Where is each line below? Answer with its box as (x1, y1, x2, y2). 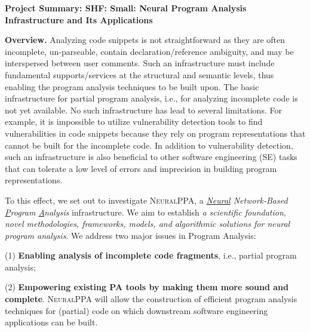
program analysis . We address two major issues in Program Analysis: (5, 229, 256, 241)
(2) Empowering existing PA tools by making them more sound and (5, 281, 288, 293)
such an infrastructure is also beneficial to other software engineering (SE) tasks (5, 150, 297, 163)
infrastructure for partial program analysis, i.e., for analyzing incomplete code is (5, 92, 298, 104)
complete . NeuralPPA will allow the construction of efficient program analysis (5, 293, 297, 305)
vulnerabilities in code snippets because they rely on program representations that (5, 127, 306, 139)
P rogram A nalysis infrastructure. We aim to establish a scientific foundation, (5, 205, 287, 218)
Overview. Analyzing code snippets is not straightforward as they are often (5, 33, 285, 46)
